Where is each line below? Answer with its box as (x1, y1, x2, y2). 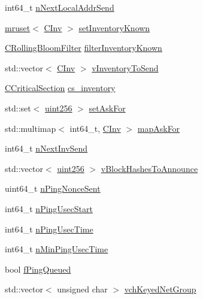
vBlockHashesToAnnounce (101, 162, 198, 174)
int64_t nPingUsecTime (5, 222, 93, 235)
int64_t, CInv (69, 122, 121, 134)
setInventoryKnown (78, 21, 150, 34)
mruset (5, 21, 31, 34)
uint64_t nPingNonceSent (5, 182, 101, 195)
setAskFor (89, 101, 126, 114)
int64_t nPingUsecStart (5, 202, 93, 215)
